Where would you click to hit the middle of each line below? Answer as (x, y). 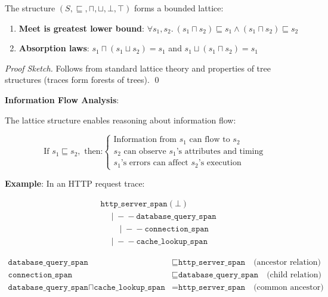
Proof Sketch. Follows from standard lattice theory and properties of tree (138, 68)
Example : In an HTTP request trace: (75, 183)
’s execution (220, 163)
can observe (145, 151)
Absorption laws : (54, 48)
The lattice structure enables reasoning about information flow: (120, 120)
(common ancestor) (289, 287)
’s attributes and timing (220, 151)
